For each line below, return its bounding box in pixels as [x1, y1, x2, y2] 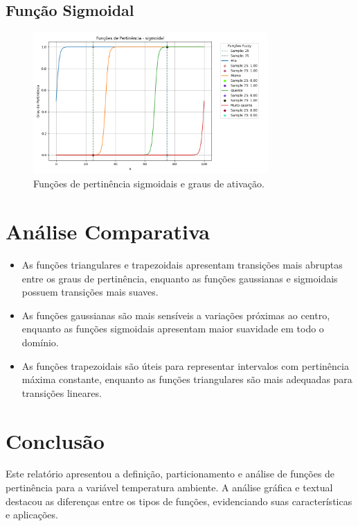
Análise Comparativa [6, 217, 210, 246]
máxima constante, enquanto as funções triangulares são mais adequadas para [21, 372, 352, 387]
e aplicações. [6, 507, 58, 522]
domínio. [21, 334, 59, 349]
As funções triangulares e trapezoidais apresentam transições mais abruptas [21, 257, 343, 272]
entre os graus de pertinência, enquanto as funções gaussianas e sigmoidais [21, 271, 338, 285]
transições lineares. [21, 385, 102, 400]
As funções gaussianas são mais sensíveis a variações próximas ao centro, [21, 307, 330, 322]
